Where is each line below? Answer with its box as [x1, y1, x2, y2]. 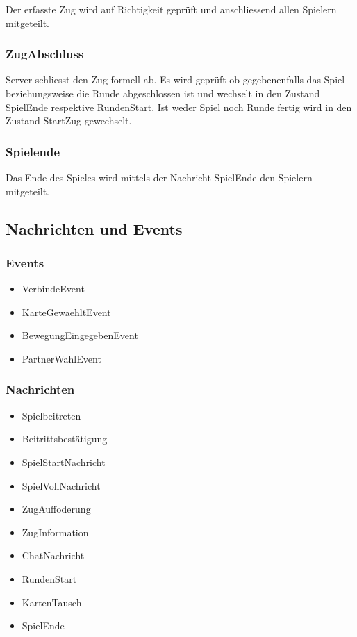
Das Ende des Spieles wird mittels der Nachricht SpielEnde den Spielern [6, 170, 313, 184]
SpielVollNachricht [22, 478, 101, 493]
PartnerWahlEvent [22, 351, 101, 365]
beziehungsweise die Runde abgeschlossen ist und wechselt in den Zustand [6, 86, 320, 100]
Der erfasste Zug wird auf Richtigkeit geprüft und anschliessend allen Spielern [6, 2, 337, 16]
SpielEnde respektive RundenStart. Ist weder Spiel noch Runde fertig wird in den [6, 99, 352, 114]
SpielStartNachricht [22, 454, 106, 469]
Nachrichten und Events [6, 217, 183, 239]
